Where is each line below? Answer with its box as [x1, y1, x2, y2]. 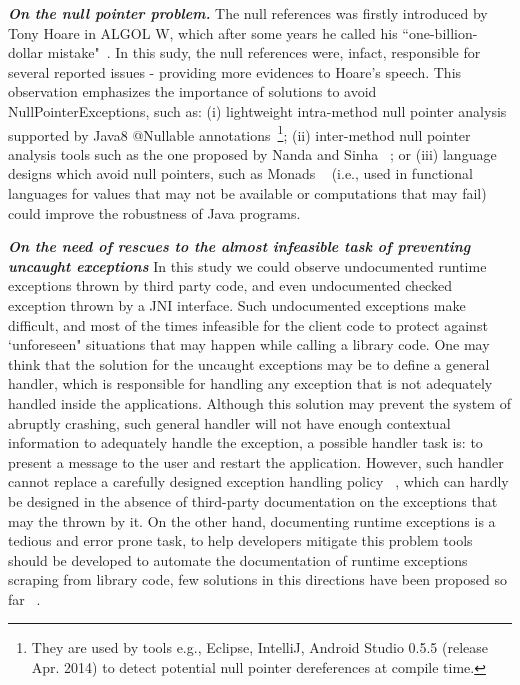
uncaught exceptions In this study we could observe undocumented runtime [8, 255, 487, 276]
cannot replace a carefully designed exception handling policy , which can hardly [8, 471, 509, 492]
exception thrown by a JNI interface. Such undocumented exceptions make [8, 294, 466, 315]
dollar [8, 42, 44, 63]
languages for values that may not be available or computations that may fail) [8, 183, 487, 203]
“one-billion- [402, 22, 478, 43]
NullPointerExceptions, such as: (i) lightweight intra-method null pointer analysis [8, 100, 507, 121]
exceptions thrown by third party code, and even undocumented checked [8, 275, 452, 296]
